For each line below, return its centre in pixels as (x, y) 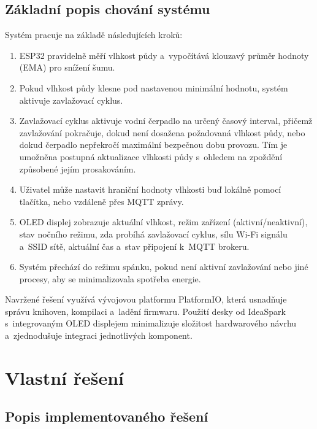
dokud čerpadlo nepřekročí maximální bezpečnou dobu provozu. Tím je (153, 145)
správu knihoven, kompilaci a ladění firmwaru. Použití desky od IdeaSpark (145, 311)
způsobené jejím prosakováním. (78, 168)
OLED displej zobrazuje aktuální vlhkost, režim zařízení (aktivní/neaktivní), (163, 222)
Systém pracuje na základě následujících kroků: (94, 35)
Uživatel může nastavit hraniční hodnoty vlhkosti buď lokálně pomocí (150, 189)
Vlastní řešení (65, 377)
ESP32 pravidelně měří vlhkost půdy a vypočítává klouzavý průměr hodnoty (164, 55)
